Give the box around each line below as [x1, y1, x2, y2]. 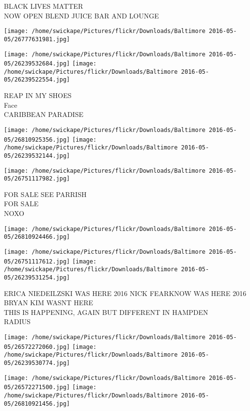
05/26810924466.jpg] [4, 233, 70, 241]
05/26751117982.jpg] [4, 175, 70, 182]
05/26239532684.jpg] [4, 60, 70, 67]
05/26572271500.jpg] [4, 384, 70, 391]
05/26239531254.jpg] [4, 274, 70, 281]
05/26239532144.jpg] [4, 152, 70, 159]
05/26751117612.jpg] [4, 258, 70, 265]
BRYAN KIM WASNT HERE [4, 297, 93, 308]
